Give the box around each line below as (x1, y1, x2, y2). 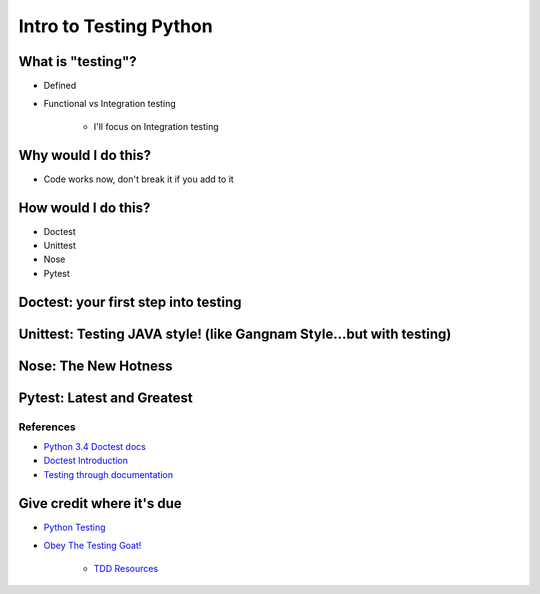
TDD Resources (93, 562, 159, 574)
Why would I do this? (18, 146, 152, 164)
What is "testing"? (18, 53, 137, 70)
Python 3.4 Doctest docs (43, 441, 147, 453)
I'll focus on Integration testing (93, 120, 219, 132)
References (18, 420, 76, 434)
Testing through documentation (43, 468, 174, 480)
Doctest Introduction (43, 455, 129, 467)
